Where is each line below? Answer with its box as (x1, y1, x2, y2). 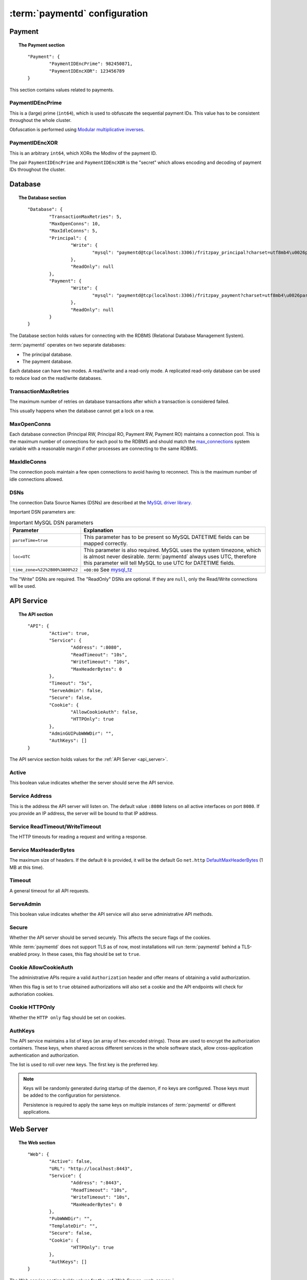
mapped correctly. (83, 540, 128, 547)
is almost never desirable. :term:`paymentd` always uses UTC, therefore (83, 553, 257, 560)
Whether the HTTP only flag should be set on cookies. (9, 1014, 126, 1020)
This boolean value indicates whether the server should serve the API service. (9, 780, 174, 786)
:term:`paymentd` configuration (9, 8, 148, 19)
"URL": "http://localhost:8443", (49, 1165, 133, 1171)
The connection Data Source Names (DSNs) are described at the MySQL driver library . (9, 499, 192, 505)
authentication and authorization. (9, 1052, 79, 1058)
